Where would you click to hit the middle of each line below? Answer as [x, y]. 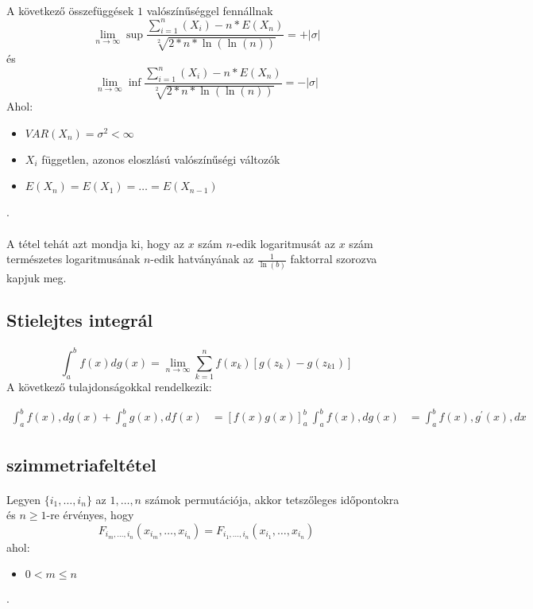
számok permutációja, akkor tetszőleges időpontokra [272, 499]
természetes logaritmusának [73, 259]
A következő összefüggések [70, 10]
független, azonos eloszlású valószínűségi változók [161, 159]
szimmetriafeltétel [81, 464]
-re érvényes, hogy [90, 515]
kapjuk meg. [37, 277]
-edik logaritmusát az [284, 243]
